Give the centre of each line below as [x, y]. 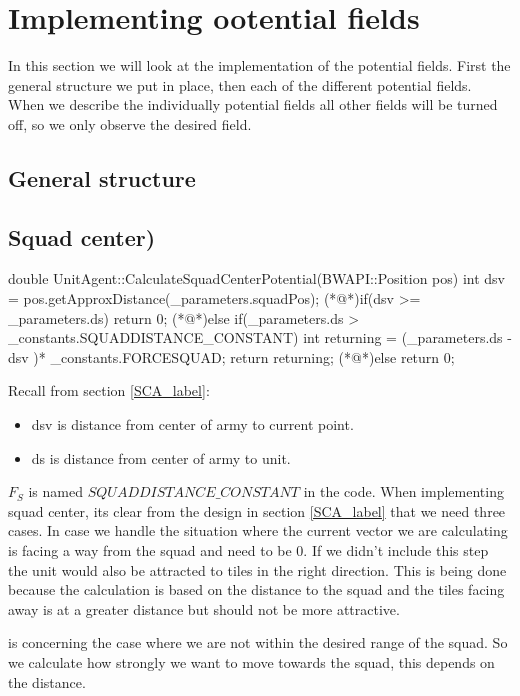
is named [55, 491]
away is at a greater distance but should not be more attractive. [204, 608]
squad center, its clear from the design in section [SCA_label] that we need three [257, 510]
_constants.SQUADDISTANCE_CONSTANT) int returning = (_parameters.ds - [260, 337]
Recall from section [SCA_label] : [109, 390]
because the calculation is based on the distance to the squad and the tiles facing [256, 589]
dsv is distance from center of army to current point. [192, 424]
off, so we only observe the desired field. [130, 123]
